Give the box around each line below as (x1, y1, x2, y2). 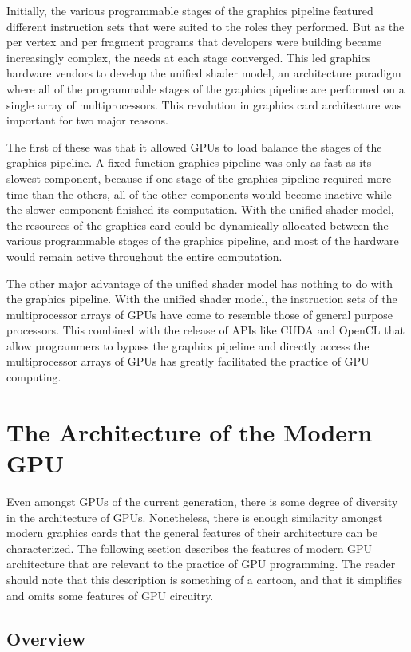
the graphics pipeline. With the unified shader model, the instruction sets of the (6, 290, 397, 307)
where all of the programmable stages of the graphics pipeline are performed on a (6, 80, 405, 97)
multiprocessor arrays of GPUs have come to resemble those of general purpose (6, 306, 393, 322)
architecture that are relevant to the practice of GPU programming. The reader (6, 555, 396, 572)
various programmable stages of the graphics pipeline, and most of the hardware (6, 232, 399, 249)
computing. (6, 369, 61, 385)
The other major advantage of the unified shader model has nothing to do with (6, 275, 393, 291)
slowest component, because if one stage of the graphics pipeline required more (6, 169, 392, 186)
